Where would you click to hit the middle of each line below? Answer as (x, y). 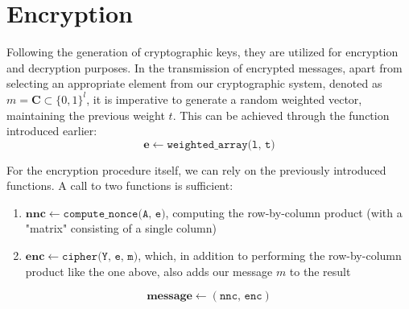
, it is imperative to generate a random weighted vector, (224, 99)
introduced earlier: (52, 131)
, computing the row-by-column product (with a (284, 212)
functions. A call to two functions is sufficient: (120, 185)
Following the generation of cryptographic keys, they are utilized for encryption (202, 52)
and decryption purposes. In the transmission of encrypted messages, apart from (204, 67)
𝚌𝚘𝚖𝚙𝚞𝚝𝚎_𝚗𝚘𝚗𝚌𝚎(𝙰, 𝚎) (114, 214)
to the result (320, 271)
